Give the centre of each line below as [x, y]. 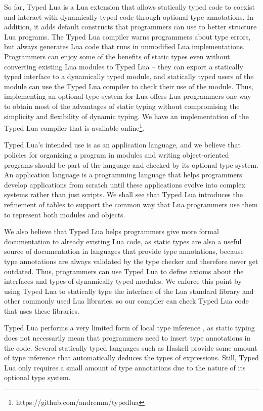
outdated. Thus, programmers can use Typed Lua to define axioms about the [124, 271]
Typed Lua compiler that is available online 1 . [74, 127]
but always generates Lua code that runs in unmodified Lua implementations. [125, 46]
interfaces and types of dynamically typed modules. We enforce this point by [123, 281]
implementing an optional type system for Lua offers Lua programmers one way [128, 96]
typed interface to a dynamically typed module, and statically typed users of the [129, 76]
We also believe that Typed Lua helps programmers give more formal [112, 231]
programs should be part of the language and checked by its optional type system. [131, 164]
